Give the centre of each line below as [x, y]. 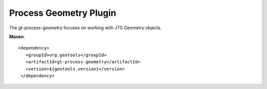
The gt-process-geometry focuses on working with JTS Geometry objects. [85, 28]
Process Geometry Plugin [63, 13]
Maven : [17, 37]
